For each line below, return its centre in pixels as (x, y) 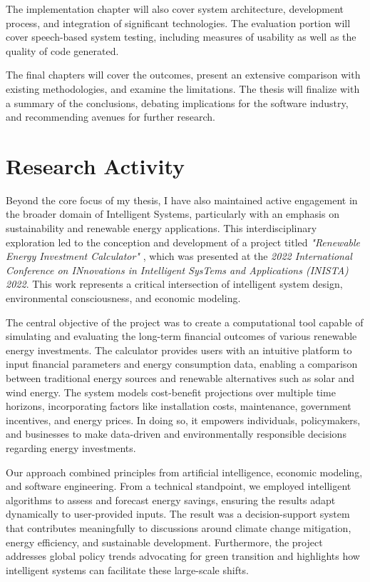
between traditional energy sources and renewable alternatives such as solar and (180, 378)
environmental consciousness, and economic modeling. (123, 298)
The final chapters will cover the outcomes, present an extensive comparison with (183, 75)
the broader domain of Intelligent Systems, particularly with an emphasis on (173, 214)
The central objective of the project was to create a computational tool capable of (185, 322)
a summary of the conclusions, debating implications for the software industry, (177, 102)
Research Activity (96, 165)
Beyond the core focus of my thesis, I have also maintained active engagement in (182, 200)
